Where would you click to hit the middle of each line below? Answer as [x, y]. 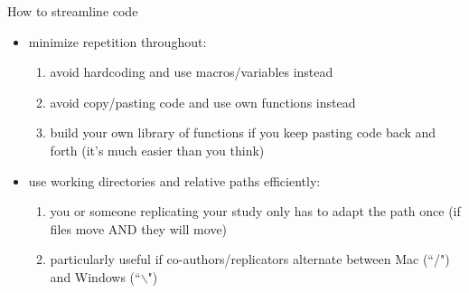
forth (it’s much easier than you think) [157, 150]
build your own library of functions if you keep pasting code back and [243, 132]
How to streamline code [73, 11]
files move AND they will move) [139, 228]
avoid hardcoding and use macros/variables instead [192, 72]
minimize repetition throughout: [117, 41]
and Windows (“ [95, 276]
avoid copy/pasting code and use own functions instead [203, 102]
